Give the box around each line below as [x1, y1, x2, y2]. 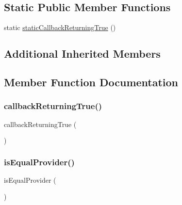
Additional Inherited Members [4, 46, 161, 61]
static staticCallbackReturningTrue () [4, 22, 116, 32]
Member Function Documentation [4, 74, 179, 89]
